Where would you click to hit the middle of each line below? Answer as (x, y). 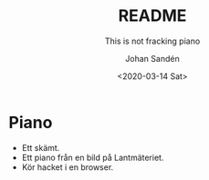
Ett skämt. (41, 147)
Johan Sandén (152, 58)
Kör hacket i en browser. (68, 167)
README (152, 16)
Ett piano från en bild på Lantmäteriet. (93, 157)
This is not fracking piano (152, 41)
